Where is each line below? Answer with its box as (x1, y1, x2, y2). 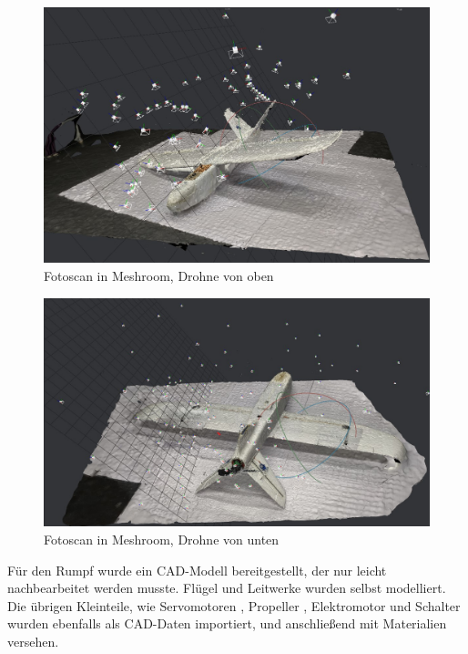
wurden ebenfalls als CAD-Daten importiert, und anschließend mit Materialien (7, 614, 447, 633)
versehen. (7, 631, 59, 650)
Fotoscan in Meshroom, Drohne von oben (44, 265, 274, 285)
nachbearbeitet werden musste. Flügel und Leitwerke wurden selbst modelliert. (7, 578, 446, 597)
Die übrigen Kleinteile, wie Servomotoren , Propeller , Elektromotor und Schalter (7, 596, 461, 615)
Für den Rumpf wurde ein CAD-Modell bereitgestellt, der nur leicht (7, 560, 387, 579)
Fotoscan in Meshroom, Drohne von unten (44, 530, 280, 549)
